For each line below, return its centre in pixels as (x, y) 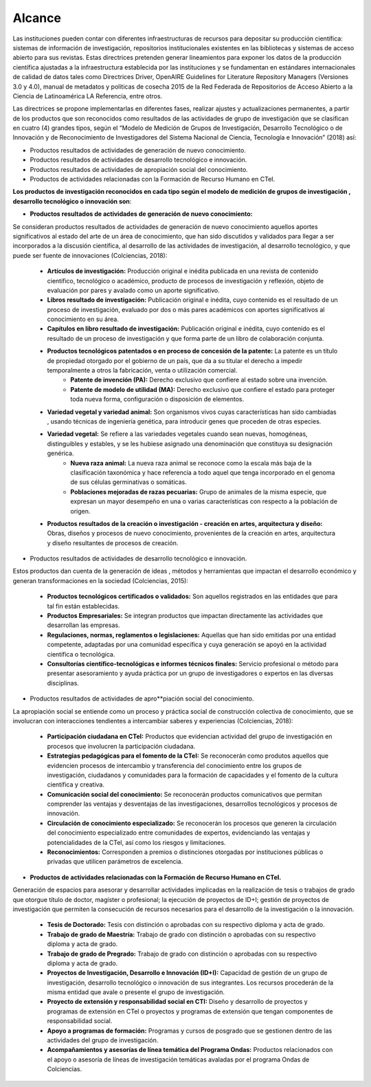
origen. (80, 511)
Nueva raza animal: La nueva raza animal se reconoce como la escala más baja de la (191, 463)
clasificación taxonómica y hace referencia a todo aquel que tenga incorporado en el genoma (203, 472)
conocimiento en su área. (83, 319)
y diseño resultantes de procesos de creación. (113, 542)
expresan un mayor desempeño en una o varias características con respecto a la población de (204, 501)
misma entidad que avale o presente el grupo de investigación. (136, 992)
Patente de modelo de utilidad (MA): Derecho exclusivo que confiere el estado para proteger (203, 389)
